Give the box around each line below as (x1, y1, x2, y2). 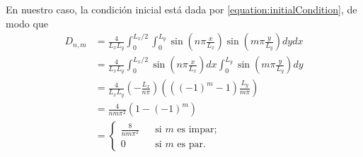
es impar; (177, 125, 217, 134)
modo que (6, 15, 48, 30)
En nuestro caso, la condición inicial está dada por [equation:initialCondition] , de (6, 2, 357, 16)
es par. (177, 139, 206, 150)
